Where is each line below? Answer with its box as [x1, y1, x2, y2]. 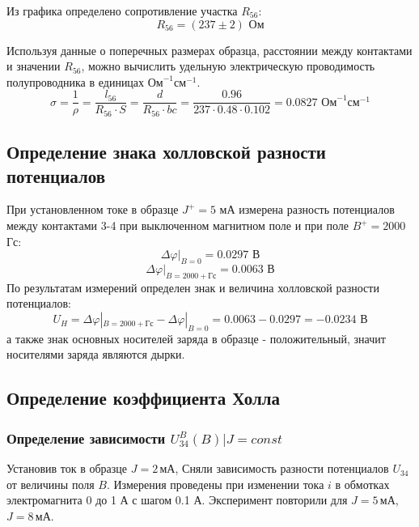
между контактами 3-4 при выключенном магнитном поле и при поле [6, 217, 349, 234]
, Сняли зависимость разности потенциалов [175, 460, 389, 477]
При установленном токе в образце [6, 201, 179, 218]
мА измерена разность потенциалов [219, 201, 395, 218]
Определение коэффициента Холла [6, 385, 280, 410]
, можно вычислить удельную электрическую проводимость [81, 57, 375, 74]
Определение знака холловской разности [6, 139, 326, 164]
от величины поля [6, 475, 95, 492]
